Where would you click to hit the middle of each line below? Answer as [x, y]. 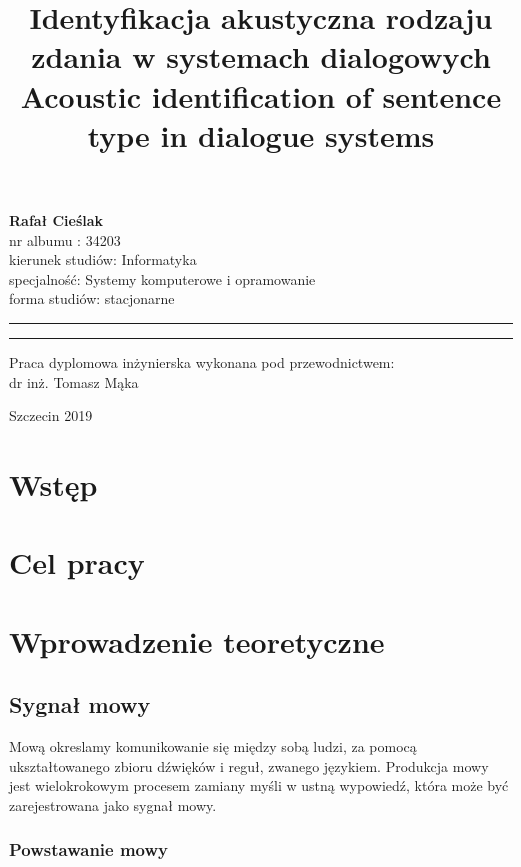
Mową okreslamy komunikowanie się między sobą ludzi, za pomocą [213, 746]
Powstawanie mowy [89, 849]
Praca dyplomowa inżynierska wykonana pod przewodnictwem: [202, 361]
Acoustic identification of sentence [261, 95]
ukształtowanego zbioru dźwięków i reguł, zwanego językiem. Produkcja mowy [249, 765]
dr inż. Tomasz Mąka [74, 381]
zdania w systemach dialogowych [261, 56]
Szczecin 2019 [51, 415]
